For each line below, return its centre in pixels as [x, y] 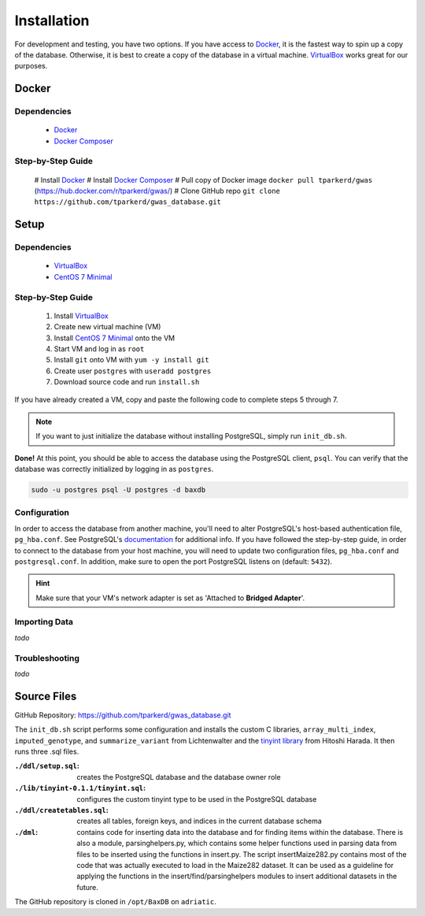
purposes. [31, 66]
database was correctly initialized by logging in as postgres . [114, 469]
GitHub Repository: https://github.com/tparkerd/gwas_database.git [123, 715]
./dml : [26, 832]
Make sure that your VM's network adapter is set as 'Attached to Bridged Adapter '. [170, 598]
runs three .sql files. [47, 751]
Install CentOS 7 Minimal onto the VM [115, 338]
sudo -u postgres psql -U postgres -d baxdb [118, 490]
